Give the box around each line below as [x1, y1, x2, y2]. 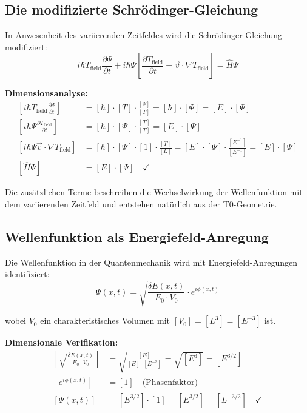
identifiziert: [5, 267, 50, 280]
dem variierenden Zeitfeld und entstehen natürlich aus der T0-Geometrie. [5, 197, 277, 210]
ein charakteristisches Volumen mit [40, 314, 170, 327]
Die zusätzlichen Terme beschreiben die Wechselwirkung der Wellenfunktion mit [5, 186, 303, 198]
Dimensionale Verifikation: [5, 336, 118, 349]
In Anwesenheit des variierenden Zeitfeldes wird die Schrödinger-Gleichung [5, 29, 283, 41]
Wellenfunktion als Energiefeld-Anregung [5, 227, 269, 246]
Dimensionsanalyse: [5, 87, 88, 99]
